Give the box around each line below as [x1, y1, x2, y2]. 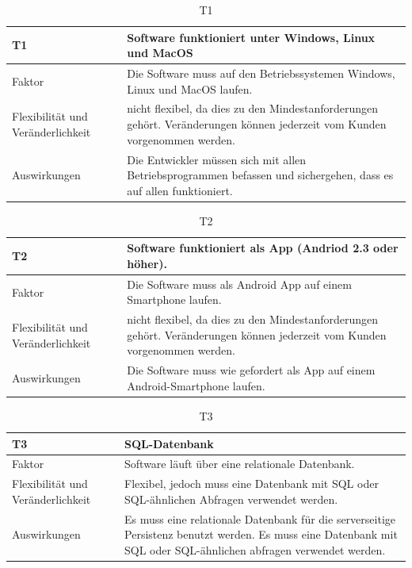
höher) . [127, 255, 167, 271]
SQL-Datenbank [124, 435, 214, 451]
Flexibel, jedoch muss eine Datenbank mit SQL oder [124, 475, 379, 492]
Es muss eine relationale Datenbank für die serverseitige [124, 510, 395, 527]
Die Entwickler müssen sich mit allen [127, 151, 307, 167]
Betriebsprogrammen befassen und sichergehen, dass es [127, 167, 394, 183]
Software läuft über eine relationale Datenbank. [124, 455, 355, 472]
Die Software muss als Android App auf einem [127, 275, 352, 292]
